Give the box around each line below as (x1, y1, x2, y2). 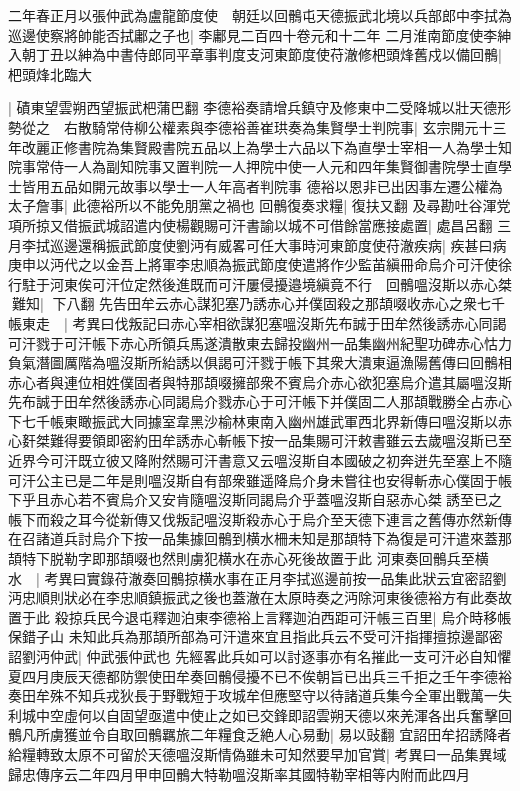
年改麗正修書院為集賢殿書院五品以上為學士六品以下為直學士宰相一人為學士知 (8, 136, 512, 157)
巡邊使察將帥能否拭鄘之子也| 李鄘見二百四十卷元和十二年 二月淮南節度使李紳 (8, 24, 512, 45)
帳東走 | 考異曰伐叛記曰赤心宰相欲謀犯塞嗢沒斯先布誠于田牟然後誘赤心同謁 (8, 312, 507, 333)
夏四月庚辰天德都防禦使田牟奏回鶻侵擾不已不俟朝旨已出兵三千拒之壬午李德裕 (8, 665, 512, 686)
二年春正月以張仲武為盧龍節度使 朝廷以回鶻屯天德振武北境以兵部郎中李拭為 (8, 5, 512, 25)
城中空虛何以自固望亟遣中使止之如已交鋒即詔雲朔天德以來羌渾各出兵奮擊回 (21, 704, 512, 725)
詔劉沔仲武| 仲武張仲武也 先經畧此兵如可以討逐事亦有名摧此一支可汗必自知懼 (8, 646, 512, 666)
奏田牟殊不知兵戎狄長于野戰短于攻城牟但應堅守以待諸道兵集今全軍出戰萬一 (8, 685, 498, 706)
